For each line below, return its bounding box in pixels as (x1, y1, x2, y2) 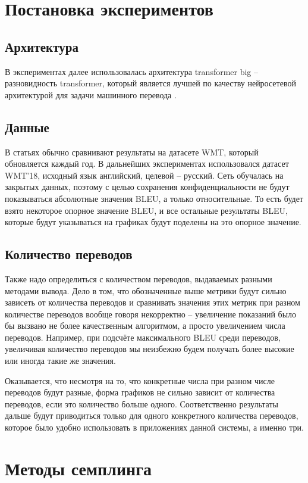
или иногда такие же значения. (5, 354, 116, 367)
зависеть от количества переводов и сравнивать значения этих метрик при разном (5, 296, 300, 309)
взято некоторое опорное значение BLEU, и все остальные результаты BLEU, (5, 204, 288, 216)
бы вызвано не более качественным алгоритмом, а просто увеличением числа (5, 319, 285, 332)
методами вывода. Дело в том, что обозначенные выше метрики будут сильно (5, 284, 287, 297)
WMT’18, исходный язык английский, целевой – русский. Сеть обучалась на (5, 169, 284, 181)
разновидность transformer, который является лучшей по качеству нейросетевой (5, 77, 296, 89)
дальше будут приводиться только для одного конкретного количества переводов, (5, 409, 298, 422)
